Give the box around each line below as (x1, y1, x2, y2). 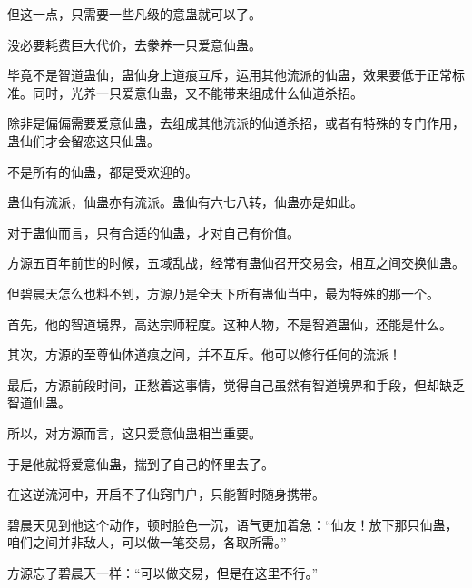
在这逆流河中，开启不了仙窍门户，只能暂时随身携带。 (7, 485, 325, 504)
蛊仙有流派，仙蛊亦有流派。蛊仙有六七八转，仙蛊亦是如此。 (7, 192, 363, 211)
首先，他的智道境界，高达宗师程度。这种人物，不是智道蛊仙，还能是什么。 (7, 314, 452, 333)
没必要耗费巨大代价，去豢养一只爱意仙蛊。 (7, 34, 261, 54)
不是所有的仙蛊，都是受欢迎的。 (7, 162, 198, 181)
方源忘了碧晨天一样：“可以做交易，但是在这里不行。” (7, 563, 319, 582)
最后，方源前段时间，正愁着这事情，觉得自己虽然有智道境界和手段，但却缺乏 (7, 375, 465, 394)
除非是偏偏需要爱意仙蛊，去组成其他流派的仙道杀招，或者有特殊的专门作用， (7, 113, 465, 132)
